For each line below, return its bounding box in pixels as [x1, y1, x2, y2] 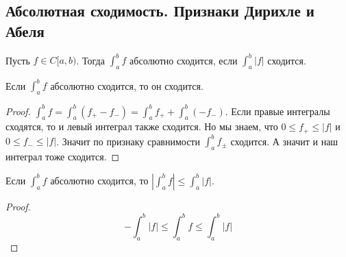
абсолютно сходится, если [129, 53, 238, 67]
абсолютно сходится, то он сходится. [50, 78, 203, 93]
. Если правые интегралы [225, 103, 330, 118]
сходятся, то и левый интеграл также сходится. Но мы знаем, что [5, 119, 278, 134]
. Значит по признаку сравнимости [56, 134, 200, 148]
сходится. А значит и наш [230, 134, 338, 148]
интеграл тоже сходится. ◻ [5, 149, 120, 164]
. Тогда [76, 53, 105, 67]
